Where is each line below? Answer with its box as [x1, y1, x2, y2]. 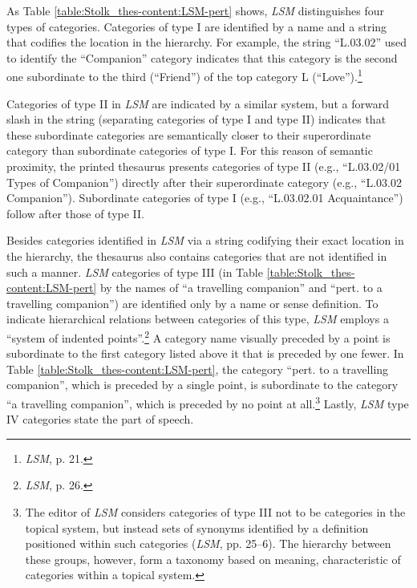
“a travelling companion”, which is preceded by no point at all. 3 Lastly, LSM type [6, 392, 409, 412]
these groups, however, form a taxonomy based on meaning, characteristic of [25, 550, 401, 567]
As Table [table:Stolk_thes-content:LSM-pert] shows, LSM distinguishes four [6, 2, 385, 18]
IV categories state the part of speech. [6, 411, 194, 428]
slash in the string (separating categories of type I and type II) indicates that [6, 111, 387, 128]
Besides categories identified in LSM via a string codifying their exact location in [6, 232, 404, 249]
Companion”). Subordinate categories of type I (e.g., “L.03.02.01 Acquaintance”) [6, 189, 403, 206]
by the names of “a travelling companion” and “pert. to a [99, 279, 383, 296]
